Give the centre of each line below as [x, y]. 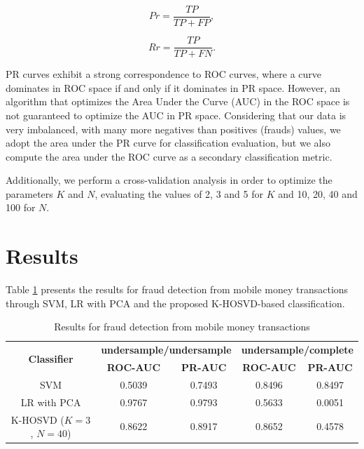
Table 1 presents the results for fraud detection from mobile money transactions [177, 289]
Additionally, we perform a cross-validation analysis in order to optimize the [169, 180]
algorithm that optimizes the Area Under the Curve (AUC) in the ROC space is [178, 101]
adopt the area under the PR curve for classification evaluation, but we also [168, 143]
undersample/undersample [166, 350]
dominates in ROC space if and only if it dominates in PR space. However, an [173, 87]
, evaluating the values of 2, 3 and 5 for [179, 193]
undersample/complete [297, 350]
